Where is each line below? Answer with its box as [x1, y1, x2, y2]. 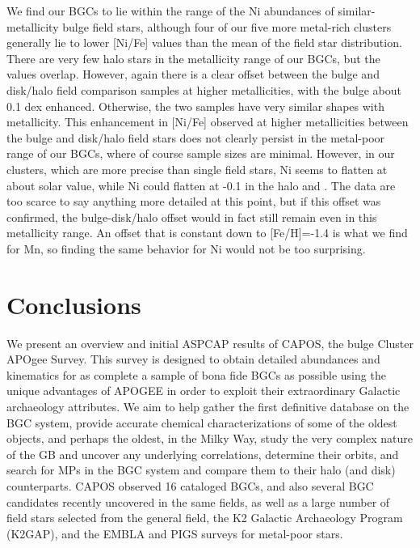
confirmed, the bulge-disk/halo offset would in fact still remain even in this [6, 208, 377, 225]
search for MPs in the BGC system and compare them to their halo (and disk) [6, 461, 396, 478]
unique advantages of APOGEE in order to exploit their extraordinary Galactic [6, 382, 401, 399]
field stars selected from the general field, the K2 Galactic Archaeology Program [6, 509, 403, 526]
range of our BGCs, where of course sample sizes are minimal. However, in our [6, 145, 395, 162]
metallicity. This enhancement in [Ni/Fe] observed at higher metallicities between [6, 113, 409, 130]
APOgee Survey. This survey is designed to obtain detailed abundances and [6, 350, 380, 367]
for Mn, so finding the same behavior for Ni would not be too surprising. [6, 240, 366, 257]
